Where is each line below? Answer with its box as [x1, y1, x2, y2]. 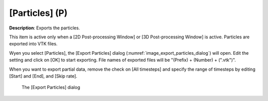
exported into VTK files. [9, 41, 58, 47]
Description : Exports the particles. [9, 25, 80, 31]
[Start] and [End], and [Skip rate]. [9, 73, 77, 79]
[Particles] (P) [9, 7, 68, 18]
